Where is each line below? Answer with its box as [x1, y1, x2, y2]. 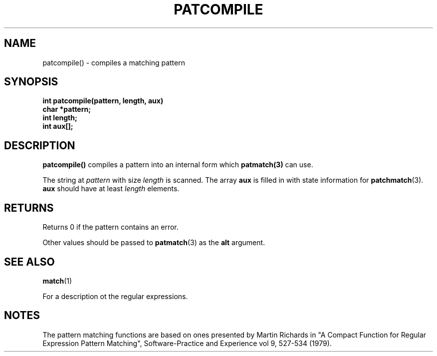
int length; [42, 113, 77, 122]
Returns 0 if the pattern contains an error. [42, 223, 179, 232]
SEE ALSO [4, 255, 55, 268]
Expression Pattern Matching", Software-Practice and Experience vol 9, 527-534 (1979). [42, 339, 332, 348]
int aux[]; [42, 122, 73, 131]
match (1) [42, 276, 72, 285]
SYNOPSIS [4, 75, 58, 88]
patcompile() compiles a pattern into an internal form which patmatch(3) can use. [42, 160, 313, 169]
